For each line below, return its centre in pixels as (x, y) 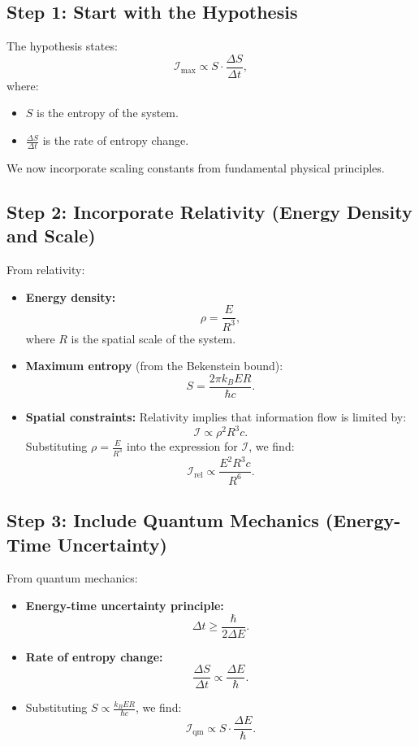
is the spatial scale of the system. (153, 338)
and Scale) (51, 236)
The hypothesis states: (62, 46)
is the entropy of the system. (108, 113)
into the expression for (182, 446)
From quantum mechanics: (72, 578)
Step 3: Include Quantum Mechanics (163, 520)
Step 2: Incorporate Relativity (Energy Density (209, 211)
